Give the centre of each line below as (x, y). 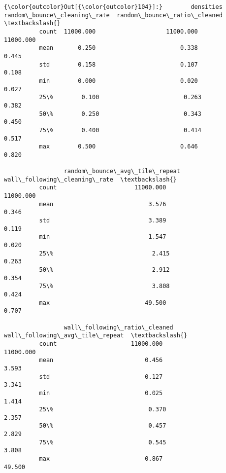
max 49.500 (103, 303)
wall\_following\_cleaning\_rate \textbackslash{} (90, 179)
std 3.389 (103, 221)
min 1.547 (103, 237)
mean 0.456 (101, 360)
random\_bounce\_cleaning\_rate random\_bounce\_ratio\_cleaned (113, 15)
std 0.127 (101, 377)
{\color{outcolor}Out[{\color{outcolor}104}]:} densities (113, 7)
